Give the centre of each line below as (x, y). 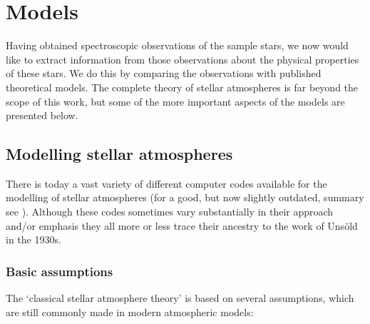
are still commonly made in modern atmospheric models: (130, 312)
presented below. (42, 115)
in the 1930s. (34, 239)
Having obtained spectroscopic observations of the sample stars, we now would (177, 45)
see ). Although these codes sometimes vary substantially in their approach (170, 212)
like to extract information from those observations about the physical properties (183, 59)
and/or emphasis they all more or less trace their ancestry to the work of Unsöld (182, 225)
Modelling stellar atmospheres (119, 154)
